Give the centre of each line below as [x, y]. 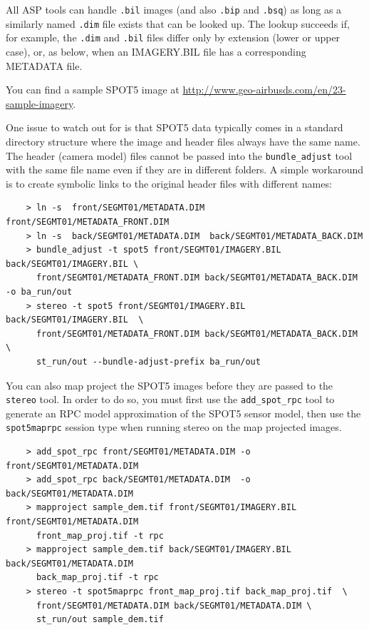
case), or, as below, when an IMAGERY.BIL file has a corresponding [156, 51]
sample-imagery [40, 103]
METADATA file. [44, 65]
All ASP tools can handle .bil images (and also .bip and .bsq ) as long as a [174, 9]
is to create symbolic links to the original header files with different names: [169, 183]
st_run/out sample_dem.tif [100, 620]
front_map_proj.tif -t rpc [100, 535]
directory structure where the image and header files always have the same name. [183, 141]
